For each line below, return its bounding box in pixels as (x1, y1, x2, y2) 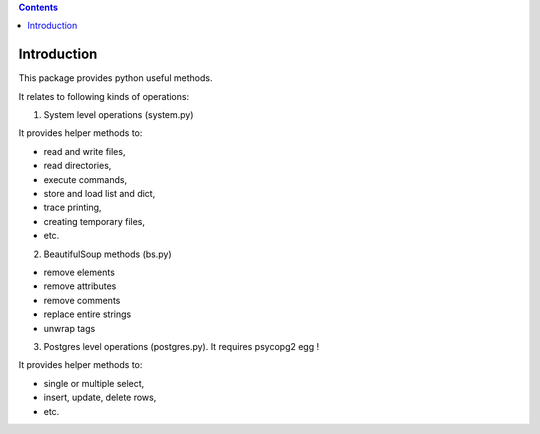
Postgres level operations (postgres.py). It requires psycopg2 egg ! (43, 340, 320, 352)
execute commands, (43, 173, 128, 185)
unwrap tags (43, 322, 96, 334)
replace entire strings (43, 308, 132, 320)
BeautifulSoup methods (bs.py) (43, 248, 172, 260)
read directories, (43, 160, 112, 172)
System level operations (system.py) (43, 109, 194, 121)
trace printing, (43, 201, 102, 214)
